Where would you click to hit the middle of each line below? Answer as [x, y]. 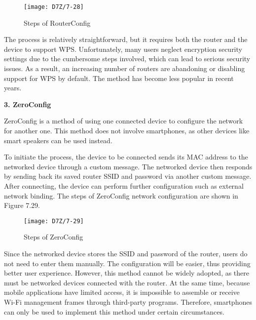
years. [13, 88]
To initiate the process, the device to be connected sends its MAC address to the [126, 157]
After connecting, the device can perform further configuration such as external [124, 185]
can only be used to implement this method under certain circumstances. [114, 311]
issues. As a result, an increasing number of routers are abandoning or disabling [125, 68]
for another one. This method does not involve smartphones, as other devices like [127, 130]
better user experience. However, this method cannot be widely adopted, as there [127, 273]
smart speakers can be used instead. [58, 140]
